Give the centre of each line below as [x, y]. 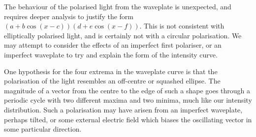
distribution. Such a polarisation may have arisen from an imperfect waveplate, [123, 109]
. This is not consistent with [182, 26]
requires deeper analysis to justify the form [69, 16]
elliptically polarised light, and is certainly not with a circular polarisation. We [123, 35]
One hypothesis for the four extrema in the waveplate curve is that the [111, 71]
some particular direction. [43, 129]
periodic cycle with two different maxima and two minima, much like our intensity [128, 100]
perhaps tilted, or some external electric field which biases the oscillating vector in [128, 119]
